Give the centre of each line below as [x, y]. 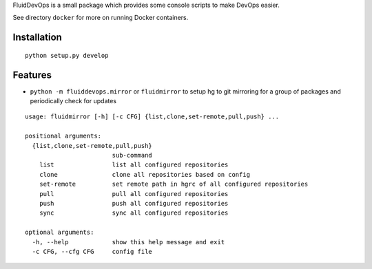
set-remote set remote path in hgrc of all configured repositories [174, 184]
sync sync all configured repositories [134, 213]
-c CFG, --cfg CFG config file [92, 251]
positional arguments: [63, 136]
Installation [37, 37]
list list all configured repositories [134, 165]
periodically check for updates [73, 101]
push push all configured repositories [134, 203]
